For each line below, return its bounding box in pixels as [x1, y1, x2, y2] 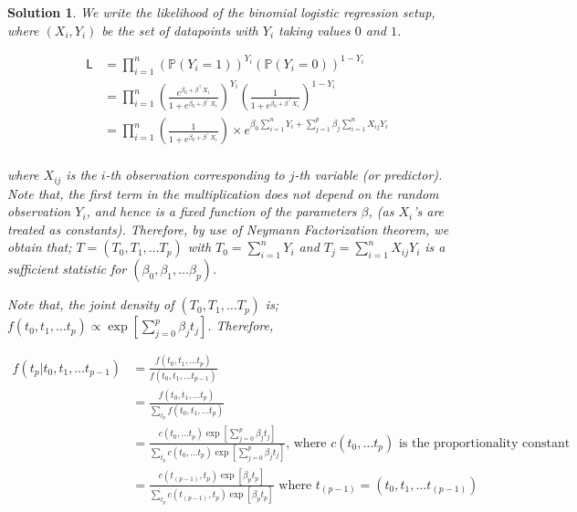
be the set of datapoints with [101, 20, 258, 39]
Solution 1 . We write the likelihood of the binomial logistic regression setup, [7, 3, 435, 21]
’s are [413, 202, 445, 221]
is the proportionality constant [398, 436, 571, 450]
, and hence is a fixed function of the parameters [86, 202, 357, 221]
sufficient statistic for [7, 259, 127, 278]
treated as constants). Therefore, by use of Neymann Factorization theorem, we [7, 219, 449, 238]
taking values [278, 20, 351, 39]
